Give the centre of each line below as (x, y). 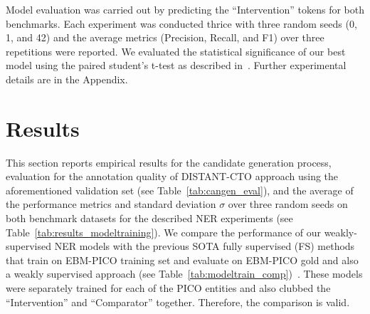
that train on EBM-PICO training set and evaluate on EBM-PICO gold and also (182, 260)
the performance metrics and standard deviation (111, 204)
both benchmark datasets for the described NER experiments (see (149, 218)
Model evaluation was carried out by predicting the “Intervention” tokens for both (185, 9)
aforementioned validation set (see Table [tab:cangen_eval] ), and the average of (180, 190)
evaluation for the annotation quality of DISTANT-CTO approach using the (172, 176)
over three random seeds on (288, 204)
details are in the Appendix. (67, 79)
